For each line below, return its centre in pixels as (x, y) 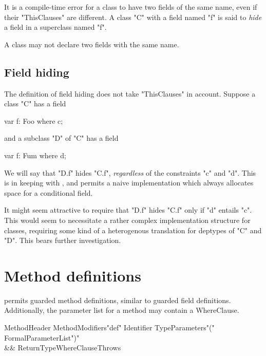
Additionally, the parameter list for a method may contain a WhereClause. (122, 310)
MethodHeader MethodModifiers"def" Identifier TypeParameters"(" (109, 327)
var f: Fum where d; (35, 155)
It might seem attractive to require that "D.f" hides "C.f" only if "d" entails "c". (128, 210)
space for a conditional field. (49, 192)
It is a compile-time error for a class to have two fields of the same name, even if (131, 7)
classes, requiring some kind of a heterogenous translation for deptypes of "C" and (133, 230)
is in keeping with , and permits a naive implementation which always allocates (129, 183)
